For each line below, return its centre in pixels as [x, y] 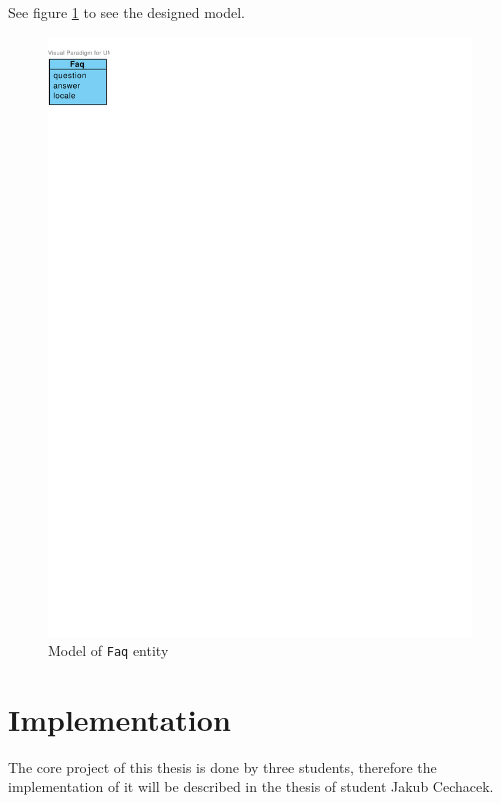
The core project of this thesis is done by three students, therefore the [222, 766]
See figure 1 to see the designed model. [126, 12]
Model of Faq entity [108, 650]
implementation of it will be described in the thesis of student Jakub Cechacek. [251, 786]
